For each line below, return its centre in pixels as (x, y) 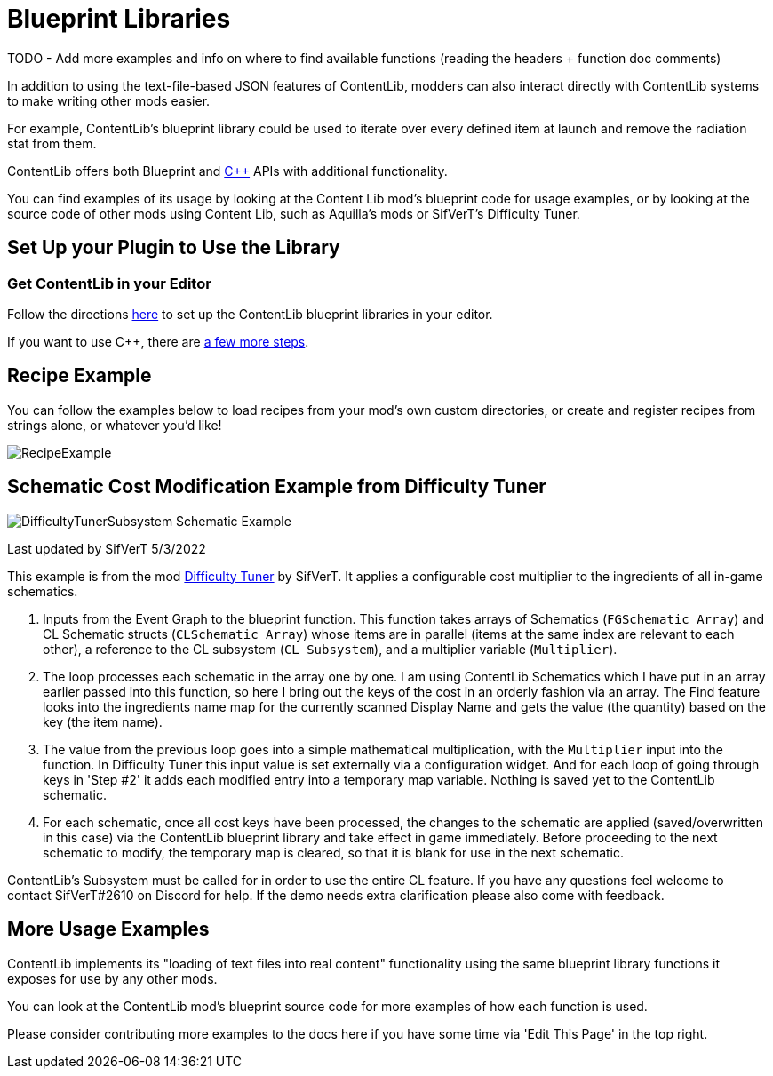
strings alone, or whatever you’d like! (115, 425)
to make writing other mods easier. (109, 100)
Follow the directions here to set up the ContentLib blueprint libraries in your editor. (250, 314)
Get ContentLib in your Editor (109, 283)
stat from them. (52, 143)
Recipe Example (80, 376)
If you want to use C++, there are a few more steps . (158, 341)
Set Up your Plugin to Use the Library (174, 248)
